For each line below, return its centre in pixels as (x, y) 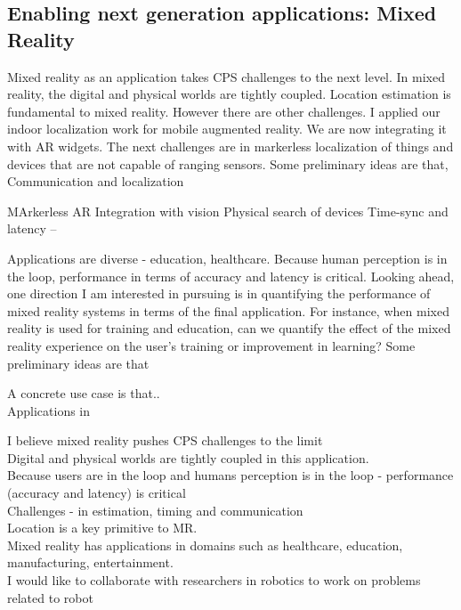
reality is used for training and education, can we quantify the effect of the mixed (229, 328)
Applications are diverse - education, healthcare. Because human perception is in (227, 258)
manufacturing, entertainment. (90, 562)
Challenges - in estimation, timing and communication (155, 510)
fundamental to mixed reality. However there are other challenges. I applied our (224, 111)
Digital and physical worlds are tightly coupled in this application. (188, 457)
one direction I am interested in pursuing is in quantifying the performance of (219, 293)
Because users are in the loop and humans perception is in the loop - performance (230, 475)
